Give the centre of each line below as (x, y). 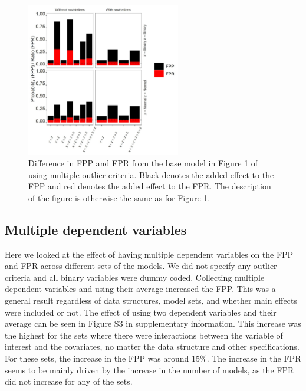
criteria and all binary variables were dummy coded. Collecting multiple (135, 277)
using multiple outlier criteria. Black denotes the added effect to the (151, 174)
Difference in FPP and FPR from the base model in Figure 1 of (143, 162)
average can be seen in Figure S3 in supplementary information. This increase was (153, 323)
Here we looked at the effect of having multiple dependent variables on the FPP (149, 254)
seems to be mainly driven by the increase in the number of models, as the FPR (149, 369)
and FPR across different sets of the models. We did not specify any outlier (141, 266)
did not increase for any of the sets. (69, 381)
